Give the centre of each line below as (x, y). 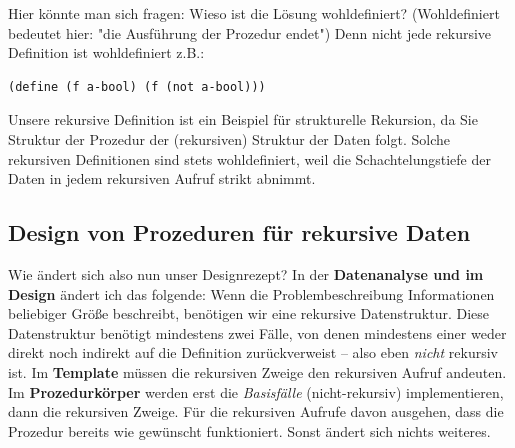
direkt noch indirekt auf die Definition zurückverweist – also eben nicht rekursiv (253, 352)
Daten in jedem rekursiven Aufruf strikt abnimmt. (162, 178)
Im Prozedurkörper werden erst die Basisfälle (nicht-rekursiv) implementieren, (256, 391)
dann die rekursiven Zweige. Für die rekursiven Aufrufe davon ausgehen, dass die (256, 411)
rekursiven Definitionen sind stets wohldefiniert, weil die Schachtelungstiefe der (249, 158)
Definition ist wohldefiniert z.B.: (106, 52)
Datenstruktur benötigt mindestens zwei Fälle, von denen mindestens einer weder (257, 332)
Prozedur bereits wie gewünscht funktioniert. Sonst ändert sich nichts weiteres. (249, 430)
